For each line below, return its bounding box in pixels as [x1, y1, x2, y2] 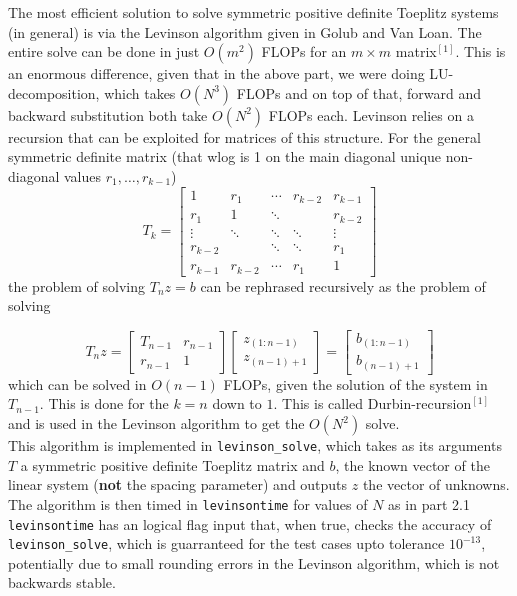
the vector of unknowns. [362, 474, 510, 495]
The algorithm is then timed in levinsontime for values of [8, 493, 368, 514]
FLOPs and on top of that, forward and [236, 82, 482, 103]
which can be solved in [8, 373, 147, 394]
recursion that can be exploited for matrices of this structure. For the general [8, 126, 481, 147]
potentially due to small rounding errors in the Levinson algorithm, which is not [8, 552, 500, 573]
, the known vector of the [335, 454, 490, 475]
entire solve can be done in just [8, 41, 200, 62]
